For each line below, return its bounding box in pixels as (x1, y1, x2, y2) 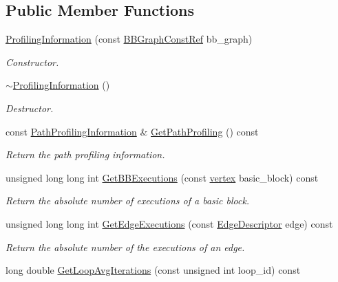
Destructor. (6, 100, 54, 115)
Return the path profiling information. (6, 147, 165, 162)
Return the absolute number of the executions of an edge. (6, 239, 245, 254)
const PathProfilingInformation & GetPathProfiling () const (6, 124, 259, 138)
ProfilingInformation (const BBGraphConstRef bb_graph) (6, 32, 253, 46)
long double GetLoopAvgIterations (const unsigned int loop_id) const (6, 263, 301, 277)
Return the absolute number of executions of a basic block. (6, 193, 250, 208)
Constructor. (6, 54, 59, 69)
